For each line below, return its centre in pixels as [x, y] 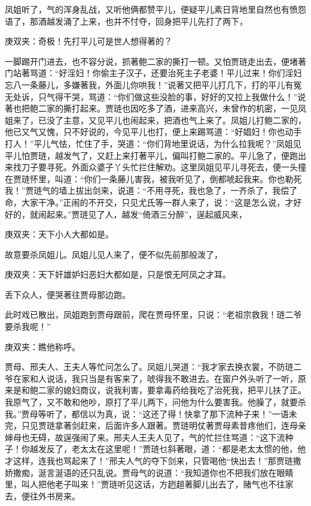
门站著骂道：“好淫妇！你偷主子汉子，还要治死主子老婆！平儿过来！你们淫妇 [153, 73]
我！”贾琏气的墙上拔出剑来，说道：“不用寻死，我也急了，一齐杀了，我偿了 [151, 190]
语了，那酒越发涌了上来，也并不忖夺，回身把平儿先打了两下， [126, 21]
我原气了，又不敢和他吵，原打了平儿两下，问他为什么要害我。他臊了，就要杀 [155, 402]
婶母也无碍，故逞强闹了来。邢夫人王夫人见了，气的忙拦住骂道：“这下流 [145, 437]
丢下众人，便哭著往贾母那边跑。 [68, 294]
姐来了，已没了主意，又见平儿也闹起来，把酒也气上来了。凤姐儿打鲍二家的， [155, 120]
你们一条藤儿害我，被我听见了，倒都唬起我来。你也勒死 [193, 178]
